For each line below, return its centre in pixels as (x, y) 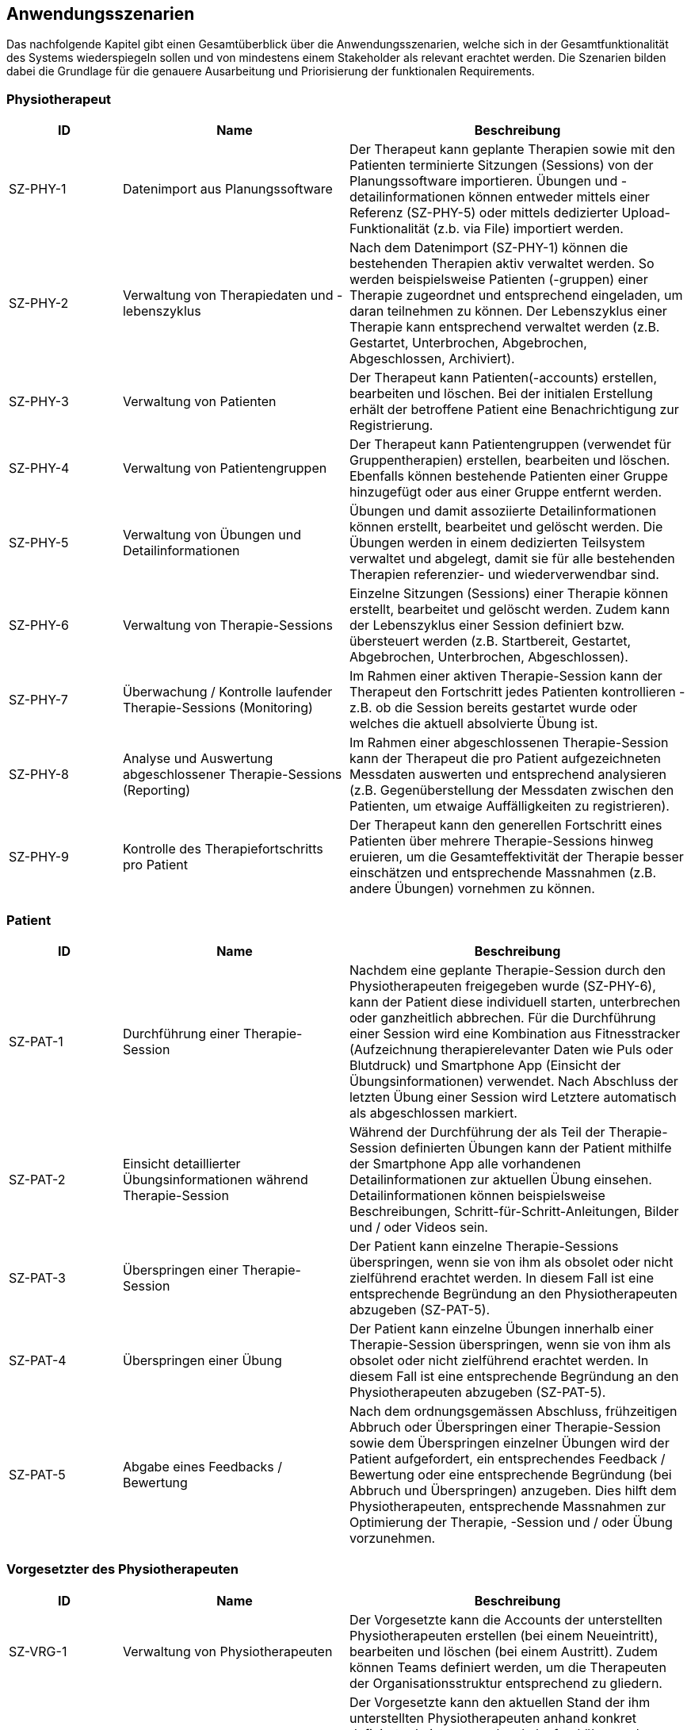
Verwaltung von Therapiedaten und (228, 295)
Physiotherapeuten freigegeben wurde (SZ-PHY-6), (502, 986)
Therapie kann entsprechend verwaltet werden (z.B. (504, 327)
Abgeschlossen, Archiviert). (432, 359)
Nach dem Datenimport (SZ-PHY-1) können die (489, 248)
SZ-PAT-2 (37, 1179)
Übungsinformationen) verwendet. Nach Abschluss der (513, 1081)
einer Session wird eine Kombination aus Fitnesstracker (515, 1033)
